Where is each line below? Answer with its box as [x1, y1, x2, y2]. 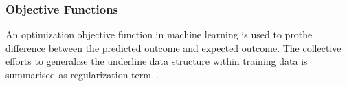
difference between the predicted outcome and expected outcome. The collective [5, 40, 342, 55]
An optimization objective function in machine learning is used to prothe [5, 27, 313, 42]
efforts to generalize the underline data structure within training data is [5, 54, 308, 68]
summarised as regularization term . [5, 68, 159, 81]
